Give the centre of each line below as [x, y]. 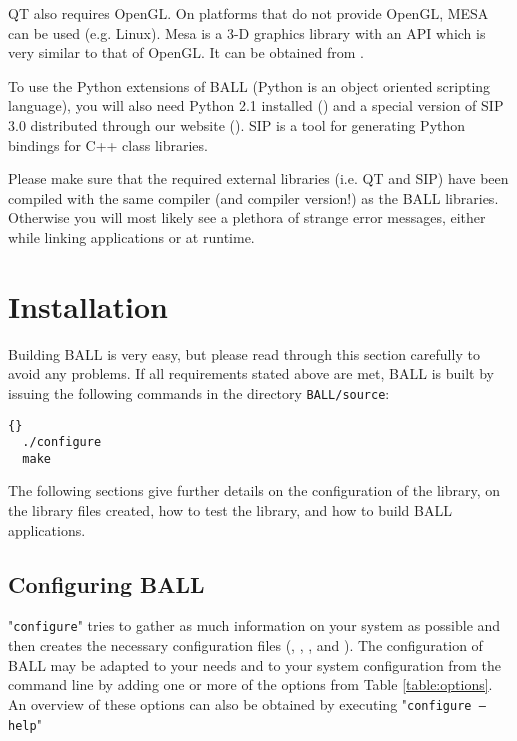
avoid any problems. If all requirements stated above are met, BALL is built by [251, 373]
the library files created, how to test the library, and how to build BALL [230, 510]
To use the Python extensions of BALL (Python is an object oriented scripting [249, 85]
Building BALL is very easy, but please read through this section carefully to [244, 353]
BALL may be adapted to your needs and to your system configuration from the [254, 664]
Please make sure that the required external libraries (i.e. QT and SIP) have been [258, 178]
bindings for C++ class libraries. [108, 144]
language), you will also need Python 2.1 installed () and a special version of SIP [256, 105]
